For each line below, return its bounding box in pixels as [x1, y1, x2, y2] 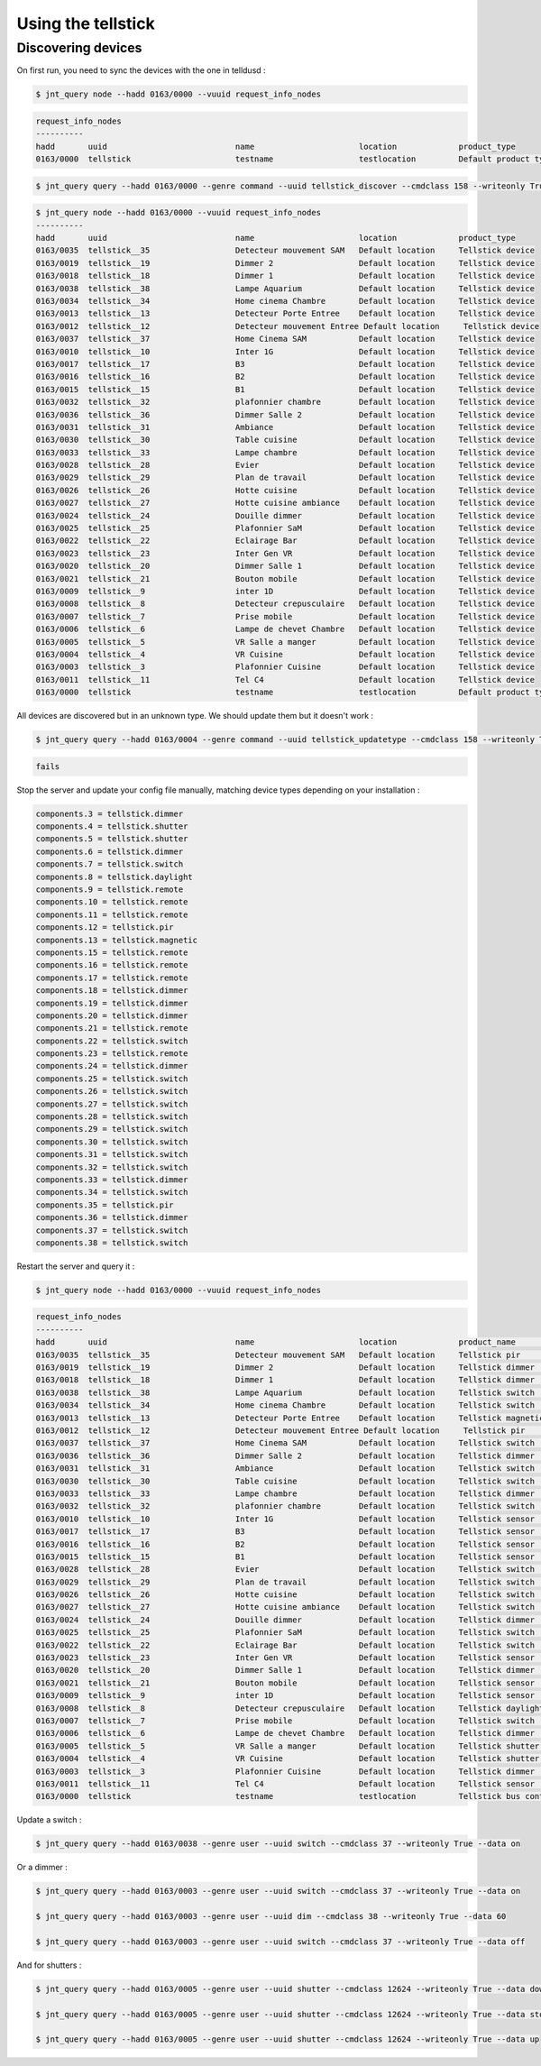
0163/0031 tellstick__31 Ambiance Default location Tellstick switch [35, 1464, 536, 1474]
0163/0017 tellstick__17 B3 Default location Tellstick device [35, 359, 536, 369]
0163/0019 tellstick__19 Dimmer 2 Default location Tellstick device [35, 258, 536, 268]
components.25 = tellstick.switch [35, 1073, 188, 1084]
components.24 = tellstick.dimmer [35, 1061, 188, 1071]
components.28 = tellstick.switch [35, 1112, 188, 1122]
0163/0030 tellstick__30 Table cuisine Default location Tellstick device [35, 435, 536, 445]
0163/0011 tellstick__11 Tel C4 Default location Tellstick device [35, 675, 536, 684]
